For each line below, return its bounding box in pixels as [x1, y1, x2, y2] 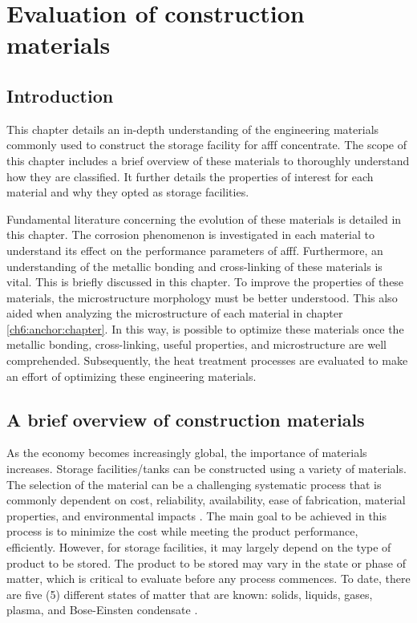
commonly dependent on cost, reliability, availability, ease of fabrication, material [6, 492, 406, 508]
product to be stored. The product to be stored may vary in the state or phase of [6, 554, 406, 571]
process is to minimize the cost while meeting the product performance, [6, 523, 358, 540]
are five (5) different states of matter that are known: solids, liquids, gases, [6, 585, 373, 602]
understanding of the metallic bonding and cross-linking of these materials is [6, 257, 383, 274]
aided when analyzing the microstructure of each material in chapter [6, 305, 343, 322]
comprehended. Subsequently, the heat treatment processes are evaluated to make [6, 352, 408, 369]
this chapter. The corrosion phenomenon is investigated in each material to [6, 226, 374, 243]
